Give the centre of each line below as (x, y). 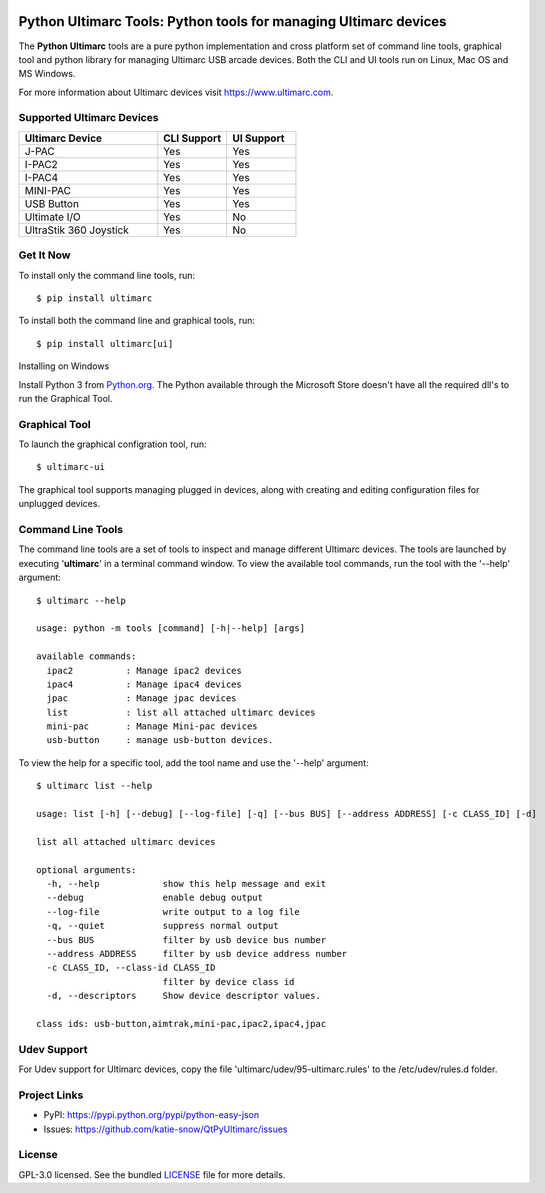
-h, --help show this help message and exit (186, 883)
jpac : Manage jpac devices (141, 698)
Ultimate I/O (53, 217)
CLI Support (192, 138)
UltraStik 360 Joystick (76, 230)
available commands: (86, 656)
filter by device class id (228, 981)
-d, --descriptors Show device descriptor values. (184, 996)
